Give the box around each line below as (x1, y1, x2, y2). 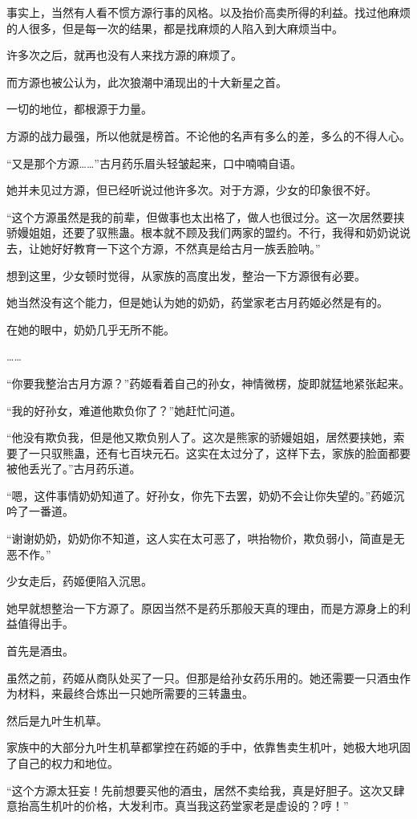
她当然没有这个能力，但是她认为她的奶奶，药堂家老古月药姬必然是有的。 (6, 294, 388, 311)
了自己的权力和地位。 (6, 755, 119, 771)
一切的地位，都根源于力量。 (6, 100, 152, 117)
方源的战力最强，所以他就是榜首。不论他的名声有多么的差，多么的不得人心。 (6, 127, 411, 144)
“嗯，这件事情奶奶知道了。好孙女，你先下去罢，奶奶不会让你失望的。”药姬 (6, 487, 394, 503)
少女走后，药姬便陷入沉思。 (6, 572, 152, 589)
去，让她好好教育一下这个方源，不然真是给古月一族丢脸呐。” (6, 239, 321, 256)
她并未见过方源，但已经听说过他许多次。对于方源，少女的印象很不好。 (6, 181, 377, 198)
